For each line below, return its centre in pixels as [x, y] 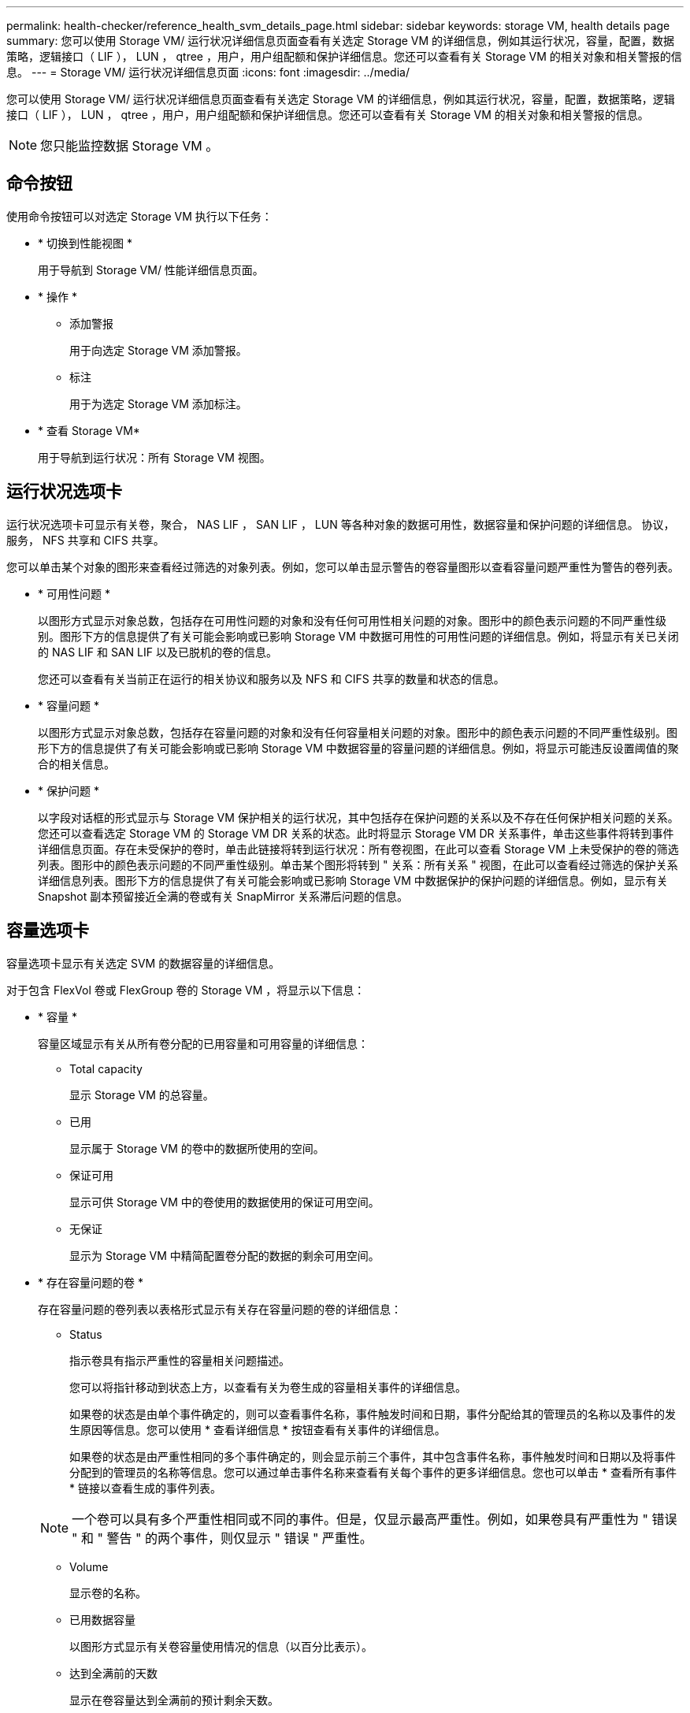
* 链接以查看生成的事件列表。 [145, 1488]
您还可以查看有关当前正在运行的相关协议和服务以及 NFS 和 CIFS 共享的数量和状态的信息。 [271, 678]
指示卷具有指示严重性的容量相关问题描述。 [180, 1360]
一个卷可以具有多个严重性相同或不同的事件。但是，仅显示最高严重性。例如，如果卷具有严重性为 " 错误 [375, 1519]
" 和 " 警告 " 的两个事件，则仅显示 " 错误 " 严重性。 [222, 1538]
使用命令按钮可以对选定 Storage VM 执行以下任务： [139, 216]
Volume [89, 1566]
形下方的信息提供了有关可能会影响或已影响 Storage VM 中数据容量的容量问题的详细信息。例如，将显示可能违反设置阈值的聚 [358, 748]
